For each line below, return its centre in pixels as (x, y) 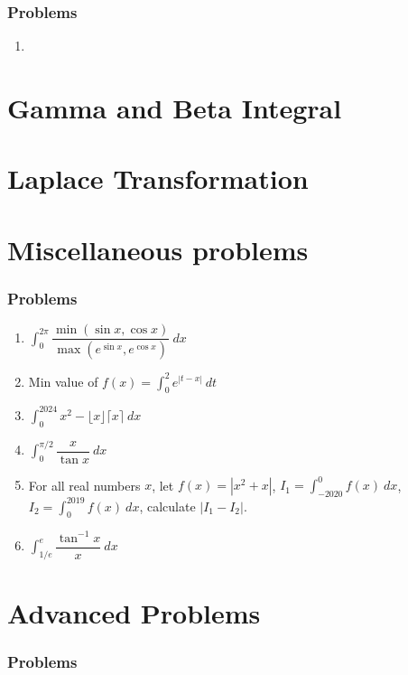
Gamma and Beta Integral (175, 108)
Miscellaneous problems (158, 249)
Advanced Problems (134, 613)
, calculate (167, 506)
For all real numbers (84, 485)
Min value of (63, 381)
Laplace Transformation (158, 178)
